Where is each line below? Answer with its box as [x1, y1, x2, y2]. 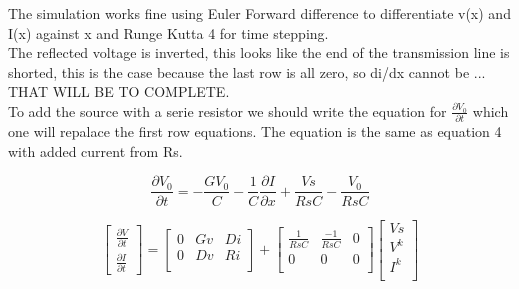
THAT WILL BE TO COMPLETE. [8, 81, 230, 102]
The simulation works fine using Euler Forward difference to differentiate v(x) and [8, 3, 511, 23]
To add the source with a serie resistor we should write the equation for [8, 100, 447, 121]
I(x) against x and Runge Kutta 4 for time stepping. [8, 22, 329, 43]
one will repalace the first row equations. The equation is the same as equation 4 [8, 121, 502, 142]
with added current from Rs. [8, 140, 183, 161]
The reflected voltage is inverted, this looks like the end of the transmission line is [8, 42, 510, 63]
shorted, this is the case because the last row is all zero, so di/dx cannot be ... [8, 61, 486, 82]
